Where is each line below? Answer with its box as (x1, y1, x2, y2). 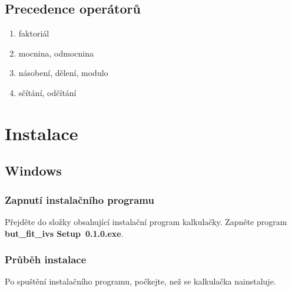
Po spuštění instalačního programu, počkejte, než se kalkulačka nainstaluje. (5, 275, 276, 287)
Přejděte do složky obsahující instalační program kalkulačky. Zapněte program (5, 215, 287, 227)
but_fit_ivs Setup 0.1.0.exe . (5, 227, 124, 239)
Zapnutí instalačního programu (5, 192, 154, 207)
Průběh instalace (5, 252, 87, 267)
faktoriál (18, 27, 49, 39)
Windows (5, 161, 62, 180)
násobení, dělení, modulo (18, 67, 108, 79)
